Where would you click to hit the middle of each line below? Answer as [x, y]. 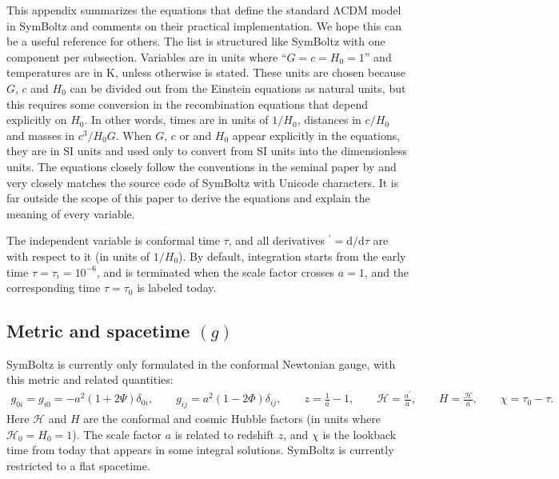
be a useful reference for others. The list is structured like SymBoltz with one [196, 41]
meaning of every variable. [71, 213]
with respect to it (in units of [78, 255]
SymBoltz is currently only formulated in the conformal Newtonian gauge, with [201, 363]
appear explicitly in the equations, [316, 135]
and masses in [40, 135]
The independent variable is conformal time [113, 240]
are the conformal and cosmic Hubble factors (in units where [232, 418]
